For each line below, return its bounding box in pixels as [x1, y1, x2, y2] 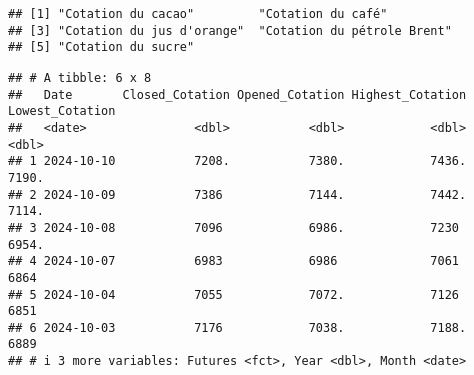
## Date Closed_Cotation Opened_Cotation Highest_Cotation [8, 87, 467, 102]
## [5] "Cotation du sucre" [8, 40, 195, 55]
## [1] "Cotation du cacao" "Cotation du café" [8, 7, 388, 21]
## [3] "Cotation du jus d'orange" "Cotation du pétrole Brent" [8, 23, 452, 38]
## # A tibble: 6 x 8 [8, 70, 152, 85]
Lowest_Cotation [8, 104, 116, 119]
